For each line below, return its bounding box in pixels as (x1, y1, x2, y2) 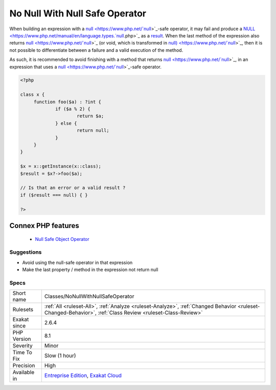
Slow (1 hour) (44, 352, 76, 359)
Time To (12, 349, 33, 356)
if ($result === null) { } (20, 192, 88, 198)
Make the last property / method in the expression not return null (22, 266, 158, 273)
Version (12, 336, 31, 343)
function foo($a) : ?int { (33, 99, 102, 105)
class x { (20, 92, 45, 97)
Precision (12, 362, 35, 369)
